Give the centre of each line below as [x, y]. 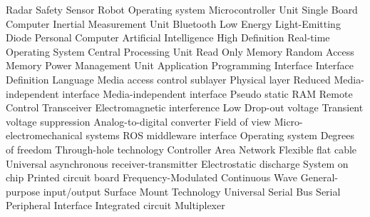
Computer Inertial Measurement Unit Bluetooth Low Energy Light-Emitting [173, 23]
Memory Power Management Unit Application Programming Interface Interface [180, 65]
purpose [23, 191]
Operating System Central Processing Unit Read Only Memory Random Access [180, 51]
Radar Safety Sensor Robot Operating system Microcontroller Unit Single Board [182, 9]
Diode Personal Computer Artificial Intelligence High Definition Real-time [168, 37]
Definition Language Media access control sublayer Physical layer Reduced [168, 79]
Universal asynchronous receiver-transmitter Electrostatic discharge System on [177, 163]
